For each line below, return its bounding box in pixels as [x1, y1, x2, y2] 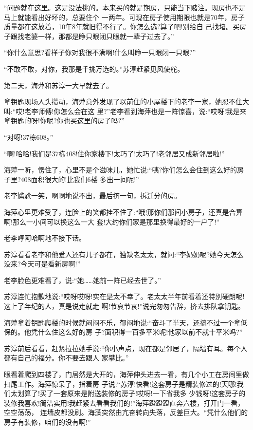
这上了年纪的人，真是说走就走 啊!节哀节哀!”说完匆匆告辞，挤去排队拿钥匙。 [4, 301, 245, 311]
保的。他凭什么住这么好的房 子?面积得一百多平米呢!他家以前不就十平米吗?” [4, 327, 243, 337]
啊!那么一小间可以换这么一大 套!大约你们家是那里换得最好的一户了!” [4, 216, 219, 226]
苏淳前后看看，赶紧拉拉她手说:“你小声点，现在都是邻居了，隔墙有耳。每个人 [4, 343, 248, 353]
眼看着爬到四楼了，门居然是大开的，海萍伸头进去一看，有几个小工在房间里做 [4, 369, 249, 379]
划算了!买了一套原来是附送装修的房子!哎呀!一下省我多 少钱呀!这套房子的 [17, 388, 246, 398]
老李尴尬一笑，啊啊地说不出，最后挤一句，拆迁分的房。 [4, 190, 181, 201]
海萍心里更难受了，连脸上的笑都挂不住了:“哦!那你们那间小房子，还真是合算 [4, 206, 243, 217]
